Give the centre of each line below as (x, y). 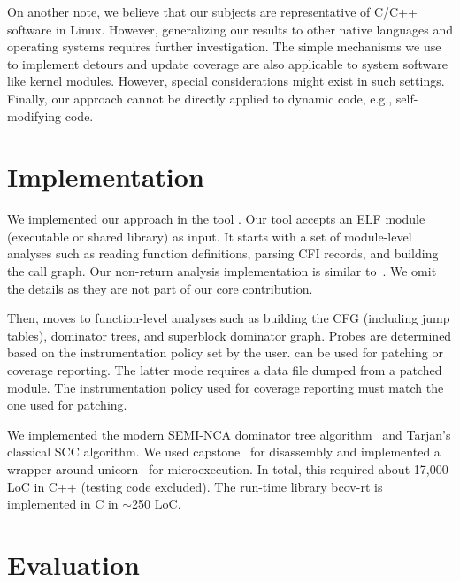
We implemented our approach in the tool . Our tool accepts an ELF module (216, 219)
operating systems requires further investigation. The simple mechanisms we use (224, 46)
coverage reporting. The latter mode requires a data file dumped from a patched (225, 370)
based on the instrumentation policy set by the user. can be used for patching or (225, 352)
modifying (34, 115)
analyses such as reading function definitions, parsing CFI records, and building (223, 253)
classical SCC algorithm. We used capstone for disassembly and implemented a (224, 452)
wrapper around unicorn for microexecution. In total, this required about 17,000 (228, 469)
